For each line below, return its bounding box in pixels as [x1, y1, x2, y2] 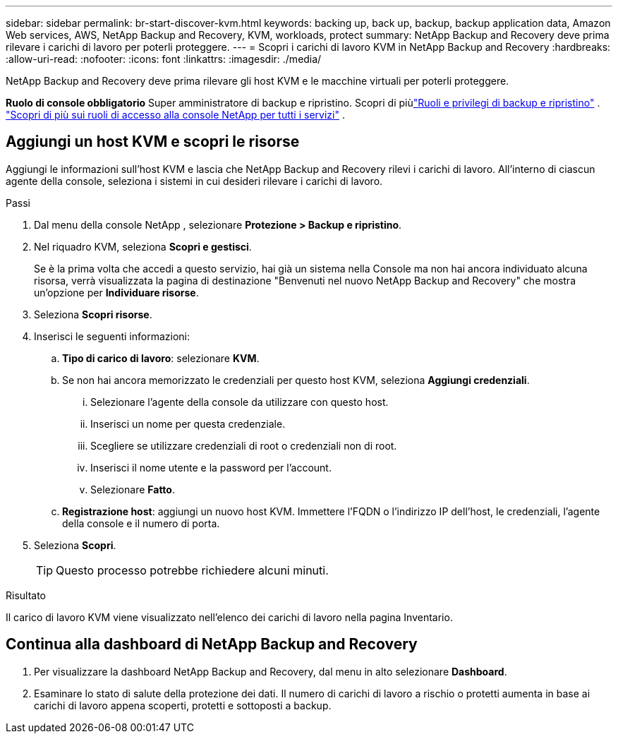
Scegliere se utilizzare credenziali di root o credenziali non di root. [90, 439, 397, 452]
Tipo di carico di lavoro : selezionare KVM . [62, 352, 260, 364]
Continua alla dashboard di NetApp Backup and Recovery [6, 635, 418, 654]
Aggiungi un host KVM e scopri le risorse [6, 133, 300, 151]
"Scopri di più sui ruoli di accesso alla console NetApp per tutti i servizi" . [6, 109, 345, 121]
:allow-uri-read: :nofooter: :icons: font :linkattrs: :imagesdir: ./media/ [6, 53, 322, 65]
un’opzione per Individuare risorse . [34, 286, 199, 299]
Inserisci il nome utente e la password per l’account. [90, 461, 332, 474]
